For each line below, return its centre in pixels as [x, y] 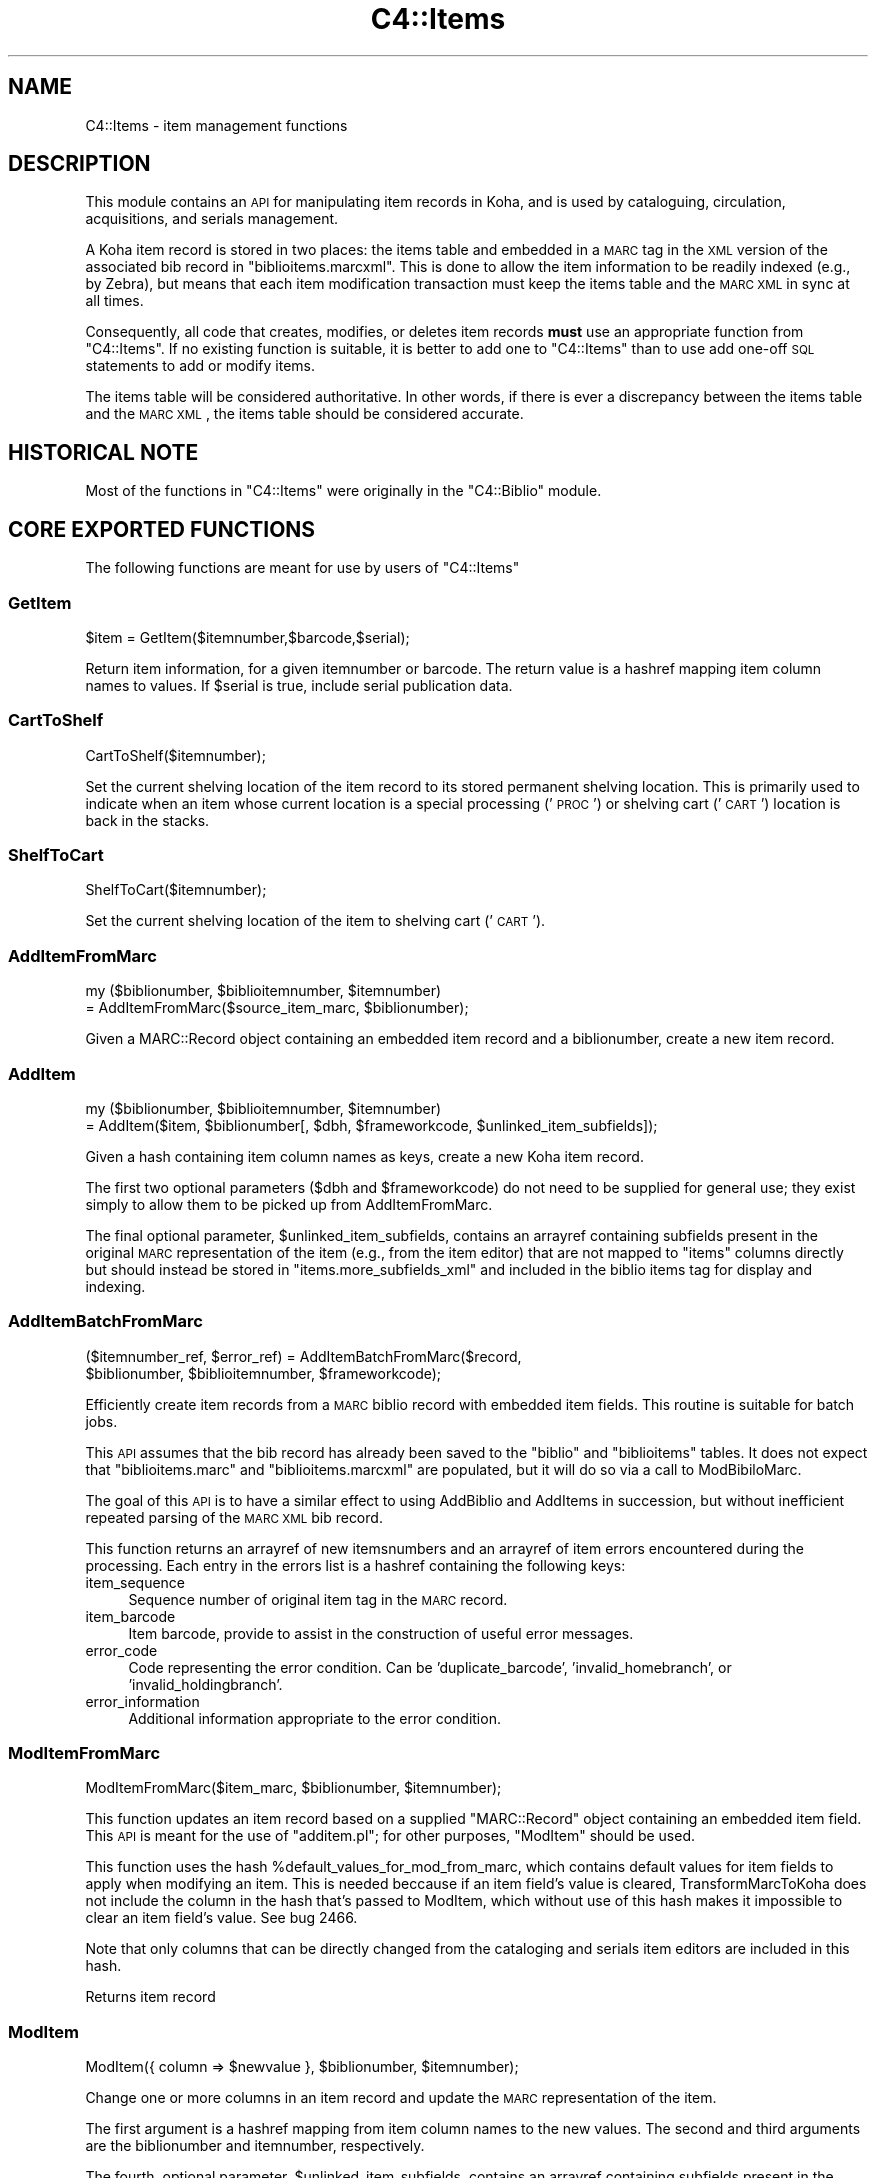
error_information [142, 1701]
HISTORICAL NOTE [103, 452]
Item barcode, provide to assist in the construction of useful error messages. [381, 1633]
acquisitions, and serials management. [212, 219]
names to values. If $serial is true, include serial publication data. [299, 685]
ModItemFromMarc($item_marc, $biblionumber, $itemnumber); [293, 1788]
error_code [121, 1650]
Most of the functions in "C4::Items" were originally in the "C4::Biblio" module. [343, 491]
